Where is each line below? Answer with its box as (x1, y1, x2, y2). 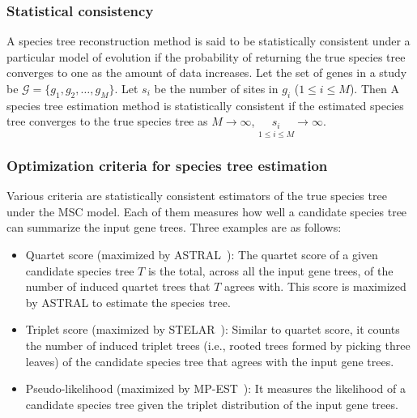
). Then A (349, 80, 399, 96)
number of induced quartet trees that (25, 278, 211, 295)
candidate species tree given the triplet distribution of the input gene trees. (25, 395, 398, 412)
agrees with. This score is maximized (224, 278, 406, 295)
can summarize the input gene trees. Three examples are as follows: (6, 219, 342, 236)
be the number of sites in (154, 80, 279, 96)
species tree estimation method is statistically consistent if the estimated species (6, 96, 404, 113)
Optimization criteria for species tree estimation (6, 155, 328, 175)
